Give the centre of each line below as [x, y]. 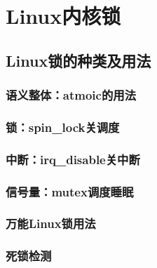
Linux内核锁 [63, 16]
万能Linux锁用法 [51, 223]
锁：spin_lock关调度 [63, 127]
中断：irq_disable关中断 [73, 159]
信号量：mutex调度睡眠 [70, 191]
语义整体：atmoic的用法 [71, 95]
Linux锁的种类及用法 [78, 60]
